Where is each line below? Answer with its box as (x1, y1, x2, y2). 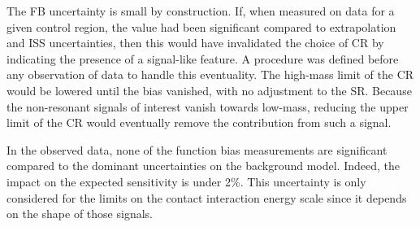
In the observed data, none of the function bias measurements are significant (6, 141, 388, 158)
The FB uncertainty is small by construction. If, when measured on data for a (6, 2, 395, 19)
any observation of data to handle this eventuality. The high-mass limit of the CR (6, 66, 414, 83)
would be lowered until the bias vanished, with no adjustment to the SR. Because (6, 81, 412, 98)
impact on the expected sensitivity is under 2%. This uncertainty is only (6, 172, 366, 190)
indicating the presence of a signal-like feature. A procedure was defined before (6, 50, 399, 67)
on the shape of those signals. (6, 205, 153, 222)
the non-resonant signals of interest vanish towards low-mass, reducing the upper (6, 98, 409, 115)
